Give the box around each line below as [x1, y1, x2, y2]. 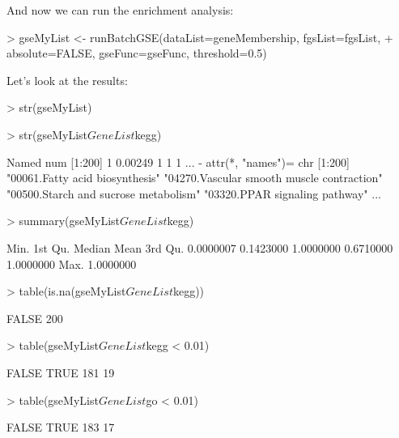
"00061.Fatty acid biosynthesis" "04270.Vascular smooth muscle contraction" [6, 169, 383, 186]
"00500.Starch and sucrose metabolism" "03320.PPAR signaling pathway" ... [6, 185, 381, 202]
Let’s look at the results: [6, 71, 128, 88]
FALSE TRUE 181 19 [6, 364, 115, 381]
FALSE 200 [6, 309, 63, 326]
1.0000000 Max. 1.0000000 [6, 255, 137, 272]
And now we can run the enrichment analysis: [6, 2, 234, 18]
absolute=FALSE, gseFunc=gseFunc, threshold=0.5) [6, 45, 267, 62]
